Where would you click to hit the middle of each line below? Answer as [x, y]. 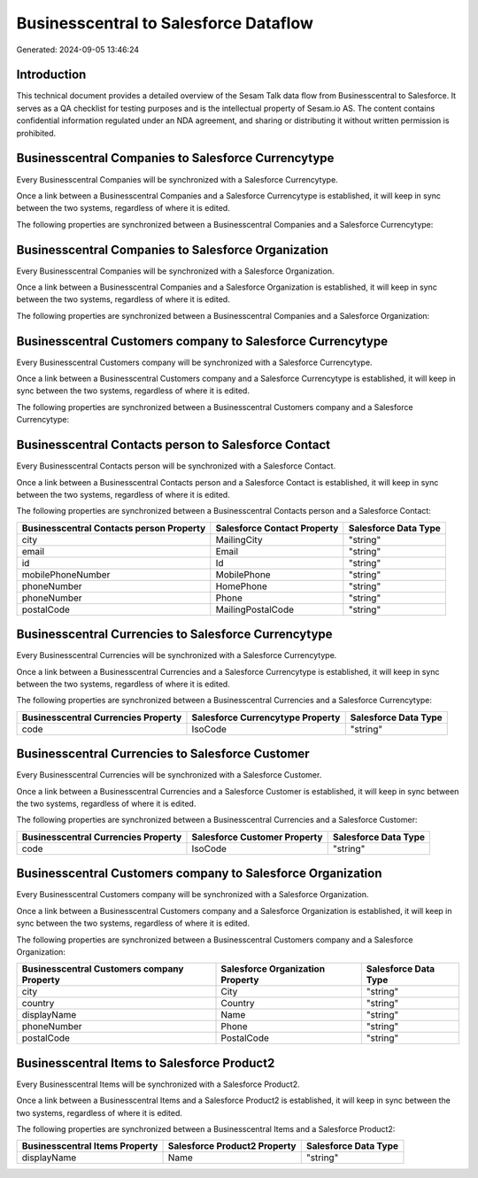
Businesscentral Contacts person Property [114, 528]
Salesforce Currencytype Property [266, 717]
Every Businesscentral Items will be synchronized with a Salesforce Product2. [158, 1084]
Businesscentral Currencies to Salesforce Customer [163, 754]
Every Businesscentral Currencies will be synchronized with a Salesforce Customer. [169, 775]
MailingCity [239, 539]
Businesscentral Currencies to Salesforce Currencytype [174, 635]
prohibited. [36, 133]
